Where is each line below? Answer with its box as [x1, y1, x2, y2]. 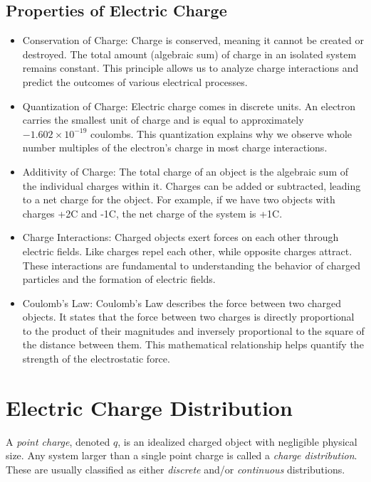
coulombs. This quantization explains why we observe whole [90, 126, 352, 141]
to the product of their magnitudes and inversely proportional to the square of [22, 323, 365, 338]
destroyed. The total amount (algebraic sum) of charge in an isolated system [22, 46, 357, 61]
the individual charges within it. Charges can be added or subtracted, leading [22, 178, 361, 193]
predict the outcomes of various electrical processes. [22, 74, 248, 89]
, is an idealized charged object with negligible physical [117, 434, 357, 449]
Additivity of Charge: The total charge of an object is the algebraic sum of [22, 164, 349, 178]
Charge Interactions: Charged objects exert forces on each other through [22, 230, 339, 245]
